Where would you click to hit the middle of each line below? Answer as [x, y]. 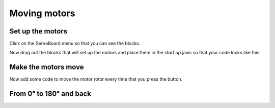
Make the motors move [47, 67]
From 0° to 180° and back [50, 94]
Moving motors [42, 13]
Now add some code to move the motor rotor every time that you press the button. [96, 79]
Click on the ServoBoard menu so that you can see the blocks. [75, 44]
